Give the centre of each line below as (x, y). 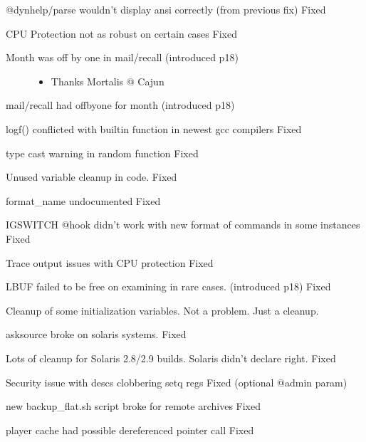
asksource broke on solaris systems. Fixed (96, 334)
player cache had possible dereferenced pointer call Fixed (130, 430)
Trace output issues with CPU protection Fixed (110, 262)
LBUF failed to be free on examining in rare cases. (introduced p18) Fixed (168, 286)
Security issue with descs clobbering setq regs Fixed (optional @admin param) (177, 382)
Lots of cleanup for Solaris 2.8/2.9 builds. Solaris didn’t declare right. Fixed (171, 358)
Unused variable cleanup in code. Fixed (91, 177)
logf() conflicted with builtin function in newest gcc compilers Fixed (154, 128)
